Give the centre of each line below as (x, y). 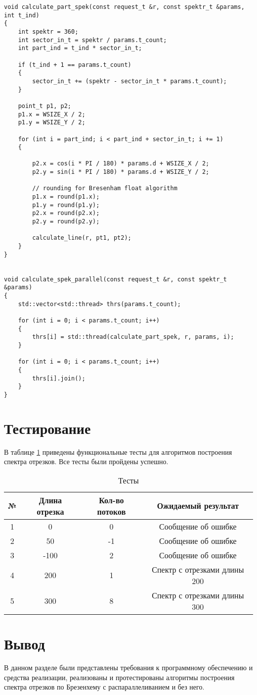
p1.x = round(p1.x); (66, 197)
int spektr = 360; (48, 31)
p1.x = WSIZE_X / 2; (52, 114)
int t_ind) (22, 15)
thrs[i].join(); (59, 378)
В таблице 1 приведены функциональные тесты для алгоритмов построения (118, 452)
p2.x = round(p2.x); (66, 213)
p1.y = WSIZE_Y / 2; (52, 123)
